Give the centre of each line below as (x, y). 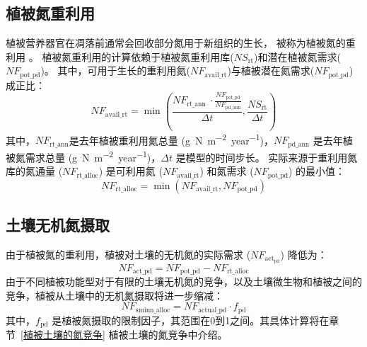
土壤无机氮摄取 (58, 224)
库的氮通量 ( (34, 171)
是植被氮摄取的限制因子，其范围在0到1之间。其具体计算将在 (191, 320)
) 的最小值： (317, 171)
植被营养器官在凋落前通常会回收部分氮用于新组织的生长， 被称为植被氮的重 (181, 43)
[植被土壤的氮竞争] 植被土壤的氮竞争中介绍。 (124, 335)
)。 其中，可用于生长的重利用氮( (115, 70)
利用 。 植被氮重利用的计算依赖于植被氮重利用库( (120, 56)
